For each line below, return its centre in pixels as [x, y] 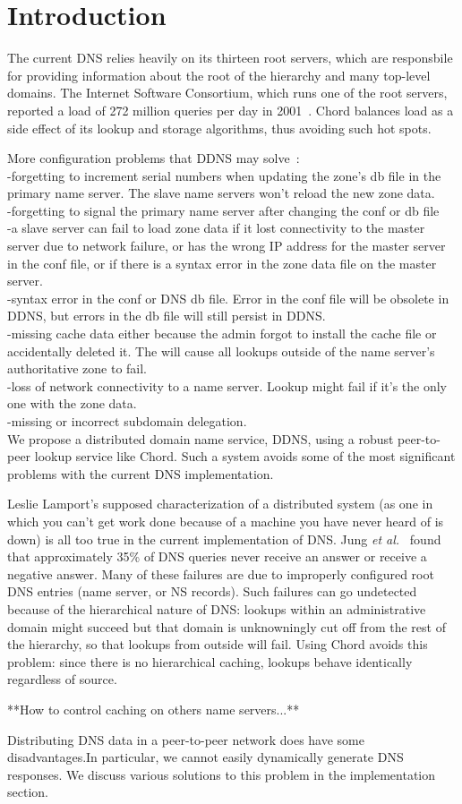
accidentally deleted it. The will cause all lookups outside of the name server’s [221, 351]
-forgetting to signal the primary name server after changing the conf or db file [223, 210]
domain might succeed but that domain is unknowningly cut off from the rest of [227, 626]
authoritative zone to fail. [77, 368]
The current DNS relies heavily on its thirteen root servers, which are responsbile [230, 58]
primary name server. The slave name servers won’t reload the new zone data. [221, 193]
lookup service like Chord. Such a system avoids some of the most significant [245, 456]
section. [28, 792]
